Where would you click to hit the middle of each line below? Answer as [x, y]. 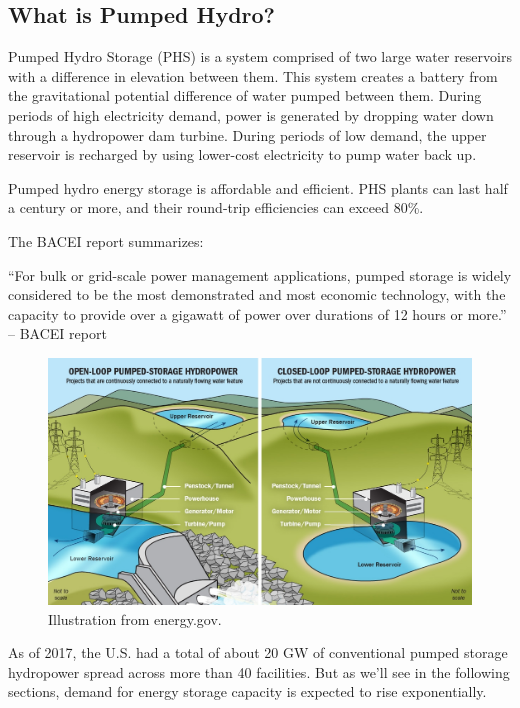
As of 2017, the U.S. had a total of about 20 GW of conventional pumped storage [258, 652]
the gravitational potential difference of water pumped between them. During [245, 95]
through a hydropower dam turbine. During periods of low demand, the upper [247, 134]
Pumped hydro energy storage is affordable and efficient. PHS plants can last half [258, 187]
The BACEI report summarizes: [106, 240]
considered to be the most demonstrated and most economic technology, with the [257, 294]
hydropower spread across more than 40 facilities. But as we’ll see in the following [259, 671]
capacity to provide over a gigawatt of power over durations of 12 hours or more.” [257, 313]
